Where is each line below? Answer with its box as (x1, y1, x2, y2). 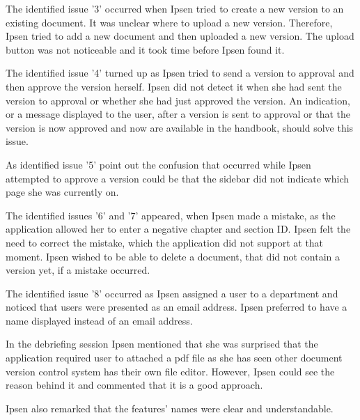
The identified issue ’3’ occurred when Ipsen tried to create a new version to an (6, 1, 344, 15)
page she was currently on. (6, 185, 119, 199)
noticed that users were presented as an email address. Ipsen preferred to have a (6, 300, 347, 314)
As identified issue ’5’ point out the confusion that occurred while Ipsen (6, 157, 311, 171)
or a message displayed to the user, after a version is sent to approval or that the (6, 107, 350, 121)
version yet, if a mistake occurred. (6, 263, 150, 277)
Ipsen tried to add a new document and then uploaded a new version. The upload (6, 29, 354, 43)
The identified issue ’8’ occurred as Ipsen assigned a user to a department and (6, 286, 338, 300)
